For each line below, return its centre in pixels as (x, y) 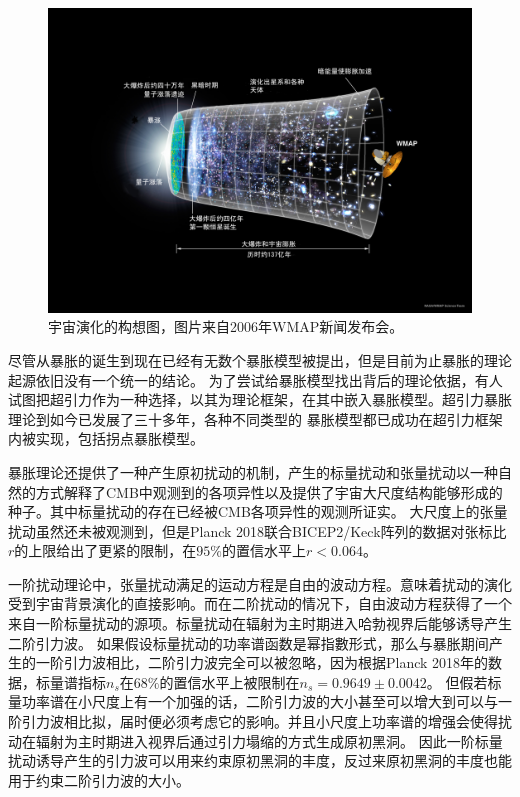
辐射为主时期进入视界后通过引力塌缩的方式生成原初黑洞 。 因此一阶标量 (269, 740)
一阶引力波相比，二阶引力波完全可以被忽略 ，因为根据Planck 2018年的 (262, 662)
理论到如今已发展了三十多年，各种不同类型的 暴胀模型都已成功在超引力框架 (255, 418)
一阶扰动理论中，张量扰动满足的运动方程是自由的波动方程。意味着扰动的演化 (260, 583)
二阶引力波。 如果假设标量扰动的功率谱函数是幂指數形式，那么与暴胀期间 (248, 642)
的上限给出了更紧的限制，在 (105, 550)
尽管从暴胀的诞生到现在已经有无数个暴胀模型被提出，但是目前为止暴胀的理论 (260, 359)
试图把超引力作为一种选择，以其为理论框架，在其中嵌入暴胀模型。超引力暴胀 (260, 399)
